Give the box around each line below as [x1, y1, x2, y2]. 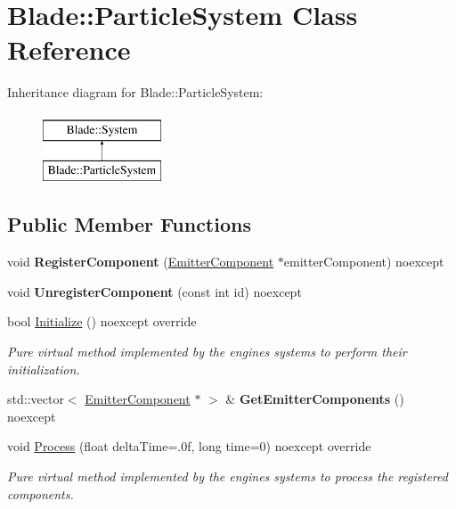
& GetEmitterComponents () [225, 390, 404, 408]
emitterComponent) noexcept [283, 252, 444, 271]
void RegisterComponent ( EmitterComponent [7, 252, 274, 271]
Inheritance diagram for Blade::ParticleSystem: [7, 83, 264, 102]
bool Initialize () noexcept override [7, 312, 197, 331]
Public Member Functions [7, 210, 251, 238]
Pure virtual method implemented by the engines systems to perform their [7, 342, 407, 361]
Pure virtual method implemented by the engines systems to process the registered [7, 467, 448, 486]
